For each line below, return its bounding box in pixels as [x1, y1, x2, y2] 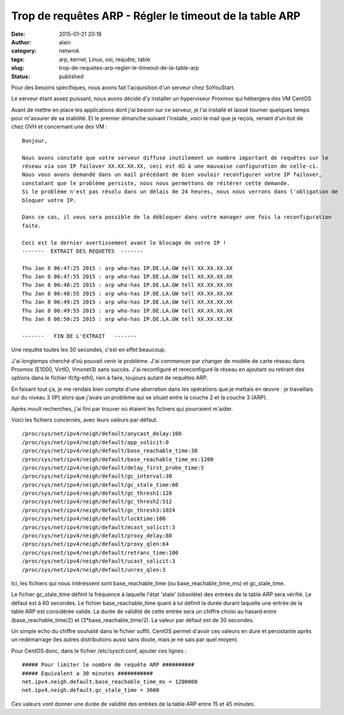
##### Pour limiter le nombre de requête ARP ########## [22, 662, 195, 668]
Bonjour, [22, 137, 48, 144]
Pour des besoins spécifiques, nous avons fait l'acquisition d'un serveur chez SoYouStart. [11, 84, 236, 91]
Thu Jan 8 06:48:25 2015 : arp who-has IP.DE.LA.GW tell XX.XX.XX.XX [22, 282, 233, 288]
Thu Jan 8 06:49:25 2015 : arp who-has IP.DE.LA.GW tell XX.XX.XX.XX [22, 299, 233, 306]
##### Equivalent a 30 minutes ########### [22, 669, 153, 677]
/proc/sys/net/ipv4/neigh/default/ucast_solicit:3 [22, 558, 176, 564]
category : [11, 47, 37, 55]
